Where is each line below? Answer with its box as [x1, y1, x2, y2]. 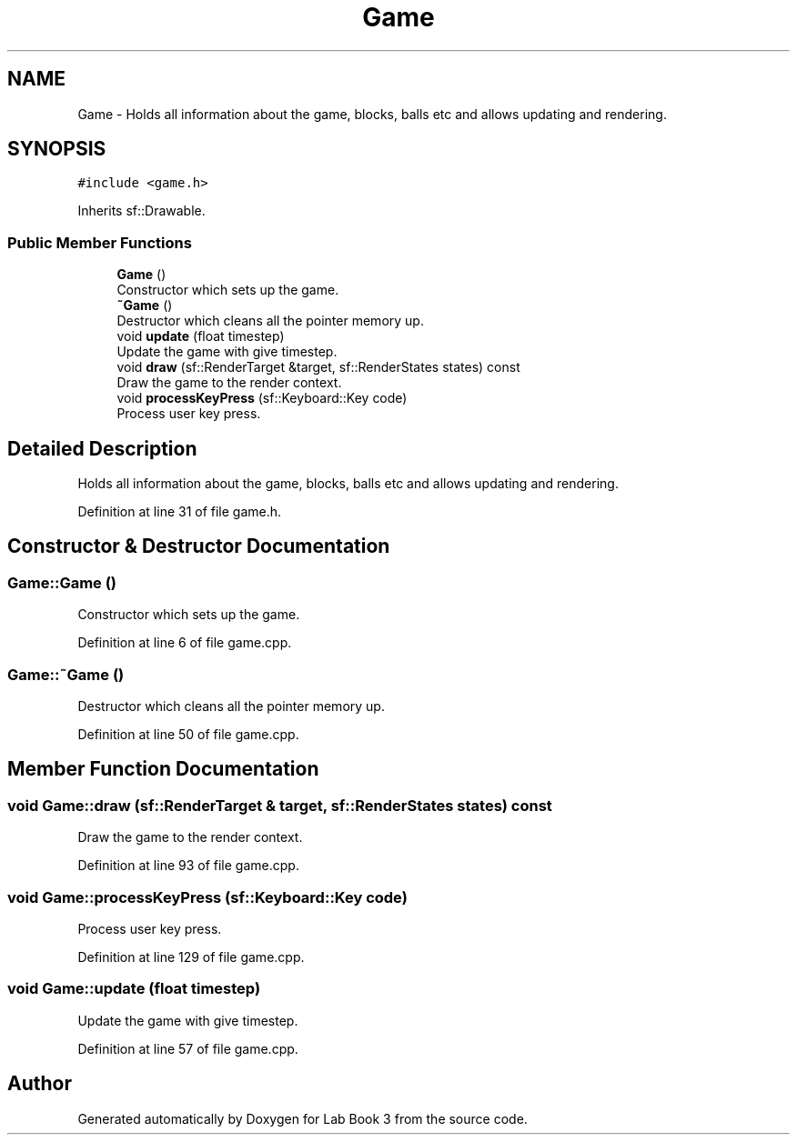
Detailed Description [7, 436, 197, 460]
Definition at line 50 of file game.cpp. [77, 726, 299, 742]
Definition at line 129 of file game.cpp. [77, 948, 305, 965]
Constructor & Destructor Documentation [7, 535, 390, 558]
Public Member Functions [7, 233, 192, 252]
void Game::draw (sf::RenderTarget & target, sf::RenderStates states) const [7, 796, 552, 815]
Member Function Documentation [7, 757, 319, 781]
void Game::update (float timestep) [7, 979, 261, 998]
